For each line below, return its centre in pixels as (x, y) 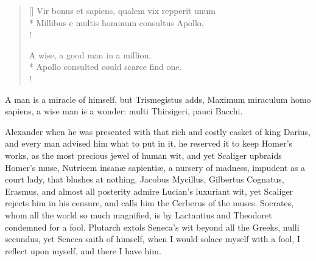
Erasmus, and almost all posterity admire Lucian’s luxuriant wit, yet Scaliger (149, 191)
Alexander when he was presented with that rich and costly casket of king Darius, (158, 131)
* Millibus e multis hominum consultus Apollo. (116, 22)
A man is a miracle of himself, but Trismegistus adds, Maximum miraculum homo (158, 99)
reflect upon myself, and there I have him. (83, 250)
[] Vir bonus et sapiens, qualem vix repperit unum (122, 10)
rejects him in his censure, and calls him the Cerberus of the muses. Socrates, (149, 203)
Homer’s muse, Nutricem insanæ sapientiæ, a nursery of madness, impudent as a (155, 167)
